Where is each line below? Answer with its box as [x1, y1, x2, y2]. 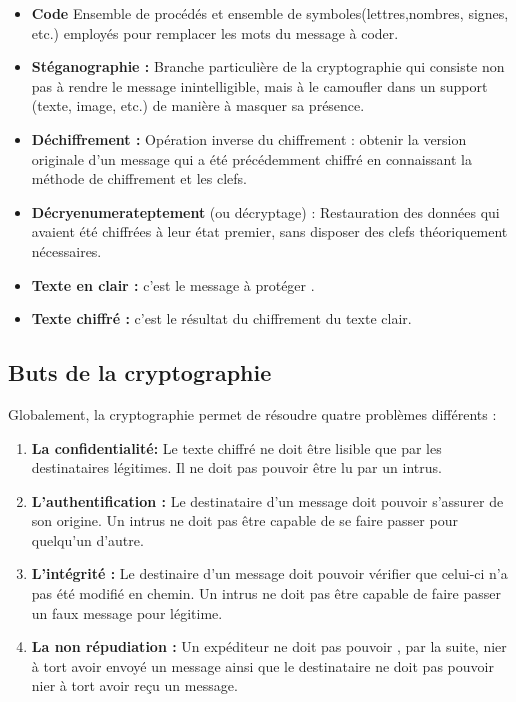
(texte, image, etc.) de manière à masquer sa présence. [31, 95, 365, 116]
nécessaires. [31, 240, 102, 261]
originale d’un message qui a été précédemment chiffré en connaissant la [31, 148, 472, 169]
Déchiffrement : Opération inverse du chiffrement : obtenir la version [31, 128, 467, 149]
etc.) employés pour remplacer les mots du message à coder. [31, 22, 399, 43]
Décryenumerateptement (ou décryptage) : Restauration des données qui [31, 201, 500, 222]
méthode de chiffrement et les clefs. [31, 168, 247, 189]
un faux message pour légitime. [31, 602, 223, 623]
